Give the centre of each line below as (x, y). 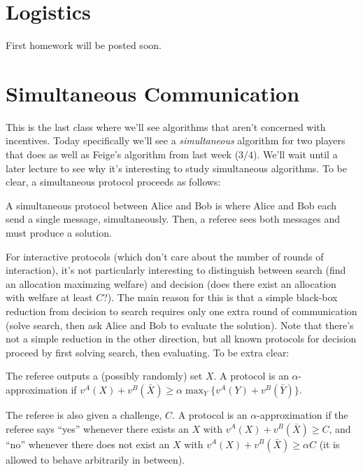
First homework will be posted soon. (84, 45)
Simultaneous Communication (153, 93)
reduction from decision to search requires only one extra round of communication (181, 311)
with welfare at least (49, 297)
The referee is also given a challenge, (84, 414)
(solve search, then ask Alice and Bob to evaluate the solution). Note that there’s (180, 325)
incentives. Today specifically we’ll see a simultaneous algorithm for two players (176, 140)
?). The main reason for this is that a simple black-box (220, 297)
